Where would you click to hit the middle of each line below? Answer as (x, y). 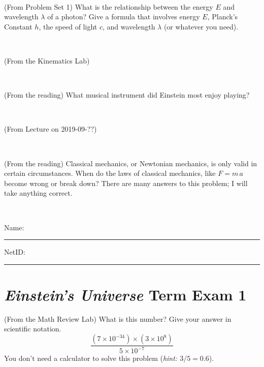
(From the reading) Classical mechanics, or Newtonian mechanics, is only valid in (131, 163)
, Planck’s (223, 17)
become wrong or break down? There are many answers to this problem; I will (126, 183)
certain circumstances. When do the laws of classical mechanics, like (110, 173)
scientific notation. (33, 329)
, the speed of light (68, 26)
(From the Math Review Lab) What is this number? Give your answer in (118, 318)
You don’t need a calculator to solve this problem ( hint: (91, 358)
